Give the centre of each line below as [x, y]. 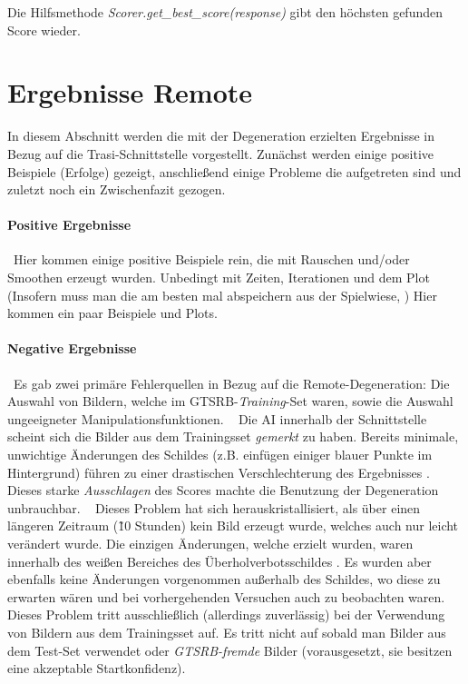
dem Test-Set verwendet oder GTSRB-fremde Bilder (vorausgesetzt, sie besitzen [230, 650]
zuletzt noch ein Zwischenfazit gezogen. [117, 189]
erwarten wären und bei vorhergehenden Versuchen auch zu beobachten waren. [226, 596]
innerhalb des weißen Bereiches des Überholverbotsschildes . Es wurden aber [219, 561]
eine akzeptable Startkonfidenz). [97, 668]
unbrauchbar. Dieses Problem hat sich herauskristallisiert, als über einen [214, 507]
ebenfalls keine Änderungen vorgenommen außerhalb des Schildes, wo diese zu [224, 579]
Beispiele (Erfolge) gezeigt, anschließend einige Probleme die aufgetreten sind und [234, 171]
